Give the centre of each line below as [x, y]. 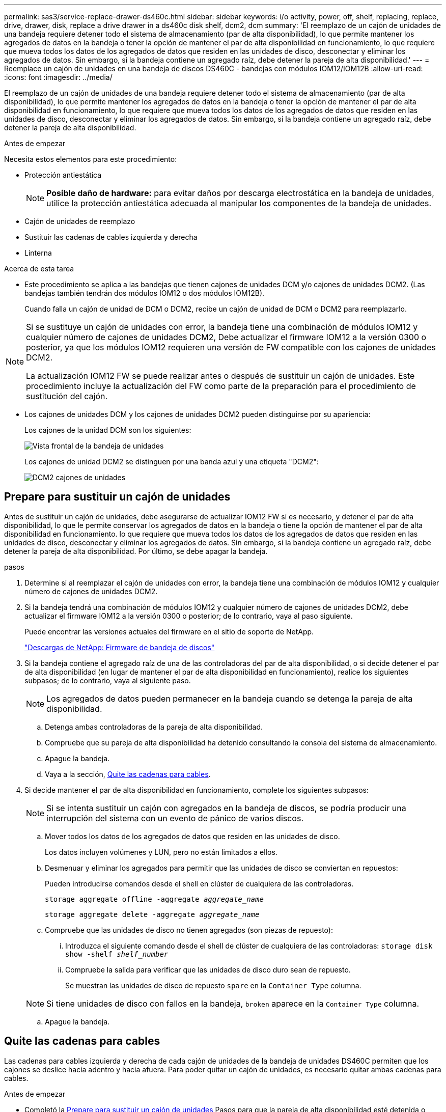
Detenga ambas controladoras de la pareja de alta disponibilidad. [154, 727]
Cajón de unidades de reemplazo [80, 221]
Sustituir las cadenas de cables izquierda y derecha [111, 237]
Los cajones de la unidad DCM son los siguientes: [108, 430]
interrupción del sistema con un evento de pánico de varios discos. [175, 818]
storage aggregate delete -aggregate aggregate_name [152, 914]
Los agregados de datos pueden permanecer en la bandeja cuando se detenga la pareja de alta [230, 698]
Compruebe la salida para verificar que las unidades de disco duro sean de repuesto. [208, 969]
